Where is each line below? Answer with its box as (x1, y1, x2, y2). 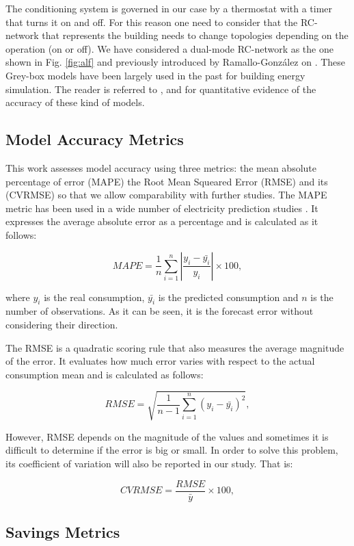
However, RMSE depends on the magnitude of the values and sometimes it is (5, 429, 329, 443)
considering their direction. (5, 317, 118, 331)
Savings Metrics (5, 521, 120, 543)
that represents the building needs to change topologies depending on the (42, 28, 349, 42)
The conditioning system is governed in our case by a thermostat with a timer (5, 1, 333, 15)
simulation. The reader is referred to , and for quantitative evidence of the (5, 81, 316, 96)
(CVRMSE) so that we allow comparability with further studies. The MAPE (5, 187, 327, 202)
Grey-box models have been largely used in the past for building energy (5, 68, 305, 82)
